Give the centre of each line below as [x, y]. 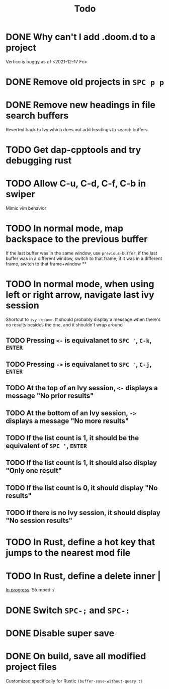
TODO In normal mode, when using [80, 284]
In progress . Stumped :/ [30, 590]
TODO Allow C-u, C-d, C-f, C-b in [76, 184]
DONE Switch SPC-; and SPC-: [68, 610]
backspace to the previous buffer [77, 239]
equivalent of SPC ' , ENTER [47, 446]
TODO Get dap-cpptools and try [73, 150]
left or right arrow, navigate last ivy [80, 295]
